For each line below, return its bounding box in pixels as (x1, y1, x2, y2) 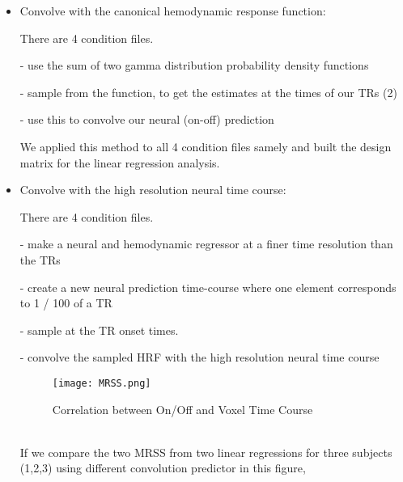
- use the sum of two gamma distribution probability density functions (19, 57, 369, 74)
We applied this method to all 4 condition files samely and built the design (19, 137, 392, 154)
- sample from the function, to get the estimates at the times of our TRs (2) (19, 83, 397, 100)
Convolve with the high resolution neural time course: (19, 181, 286, 198)
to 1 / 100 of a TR (19, 294, 112, 311)
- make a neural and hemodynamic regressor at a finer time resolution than (19, 235, 393, 252)
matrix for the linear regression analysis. (19, 154, 220, 171)
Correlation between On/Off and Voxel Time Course (52, 400, 313, 417)
